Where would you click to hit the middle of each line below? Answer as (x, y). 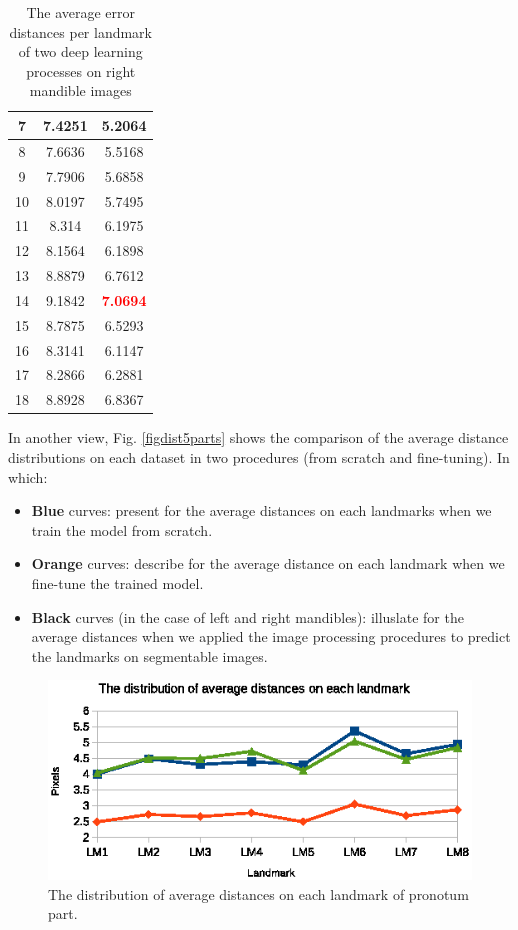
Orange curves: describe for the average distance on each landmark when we (268, 563)
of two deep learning (80, 51)
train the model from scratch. (122, 529)
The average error (81, 12)
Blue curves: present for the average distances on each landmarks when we (261, 510)
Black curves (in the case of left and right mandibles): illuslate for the (247, 616)
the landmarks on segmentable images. (149, 655)
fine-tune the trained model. (117, 582)
